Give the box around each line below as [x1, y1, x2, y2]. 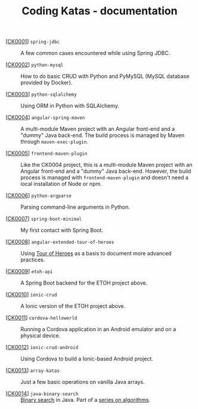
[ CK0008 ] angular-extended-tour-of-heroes [5, 238, 115, 246]
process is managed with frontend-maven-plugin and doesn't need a [20, 174, 189, 181]
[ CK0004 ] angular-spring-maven [5, 114, 85, 121]
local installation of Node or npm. [20, 181, 102, 188]
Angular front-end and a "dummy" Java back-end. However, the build [20, 167, 191, 175]
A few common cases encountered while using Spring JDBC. [20, 50, 171, 57]
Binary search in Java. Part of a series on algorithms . [20, 396, 150, 404]
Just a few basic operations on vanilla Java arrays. [20, 379, 145, 386]
